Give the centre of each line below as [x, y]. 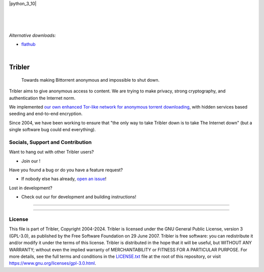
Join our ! [31, 161]
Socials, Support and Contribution [50, 142]
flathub [29, 44]
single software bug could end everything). [53, 130]
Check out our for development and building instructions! [79, 197]
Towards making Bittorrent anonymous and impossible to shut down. [90, 80]
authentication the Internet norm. [42, 98]
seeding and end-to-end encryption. [46, 114]
